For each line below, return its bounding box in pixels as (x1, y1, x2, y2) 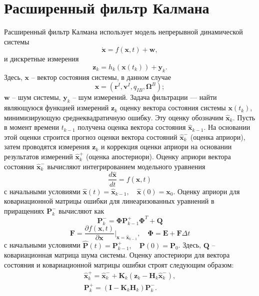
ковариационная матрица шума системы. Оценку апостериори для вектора (4, 250, 230, 260)
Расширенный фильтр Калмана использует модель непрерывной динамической (4, 26, 243, 37)
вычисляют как (58, 205, 104, 216)
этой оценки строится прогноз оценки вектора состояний (4, 131, 177, 142)
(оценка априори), (190, 131, 245, 142)
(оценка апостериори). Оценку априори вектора (86, 151, 231, 162)
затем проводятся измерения (4, 141, 90, 152)
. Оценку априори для (173, 186, 240, 196)
